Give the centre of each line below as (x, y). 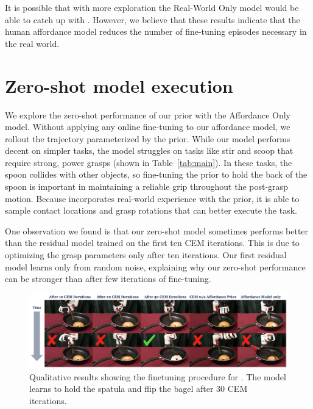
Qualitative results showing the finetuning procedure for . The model (158, 376)
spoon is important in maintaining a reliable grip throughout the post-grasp (146, 186)
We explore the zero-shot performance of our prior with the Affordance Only (148, 114)
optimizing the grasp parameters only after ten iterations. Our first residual (146, 255)
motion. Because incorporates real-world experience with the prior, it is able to (152, 198)
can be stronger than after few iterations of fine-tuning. (108, 279)
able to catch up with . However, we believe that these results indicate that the (153, 19)
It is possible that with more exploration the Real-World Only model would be (152, 7)
